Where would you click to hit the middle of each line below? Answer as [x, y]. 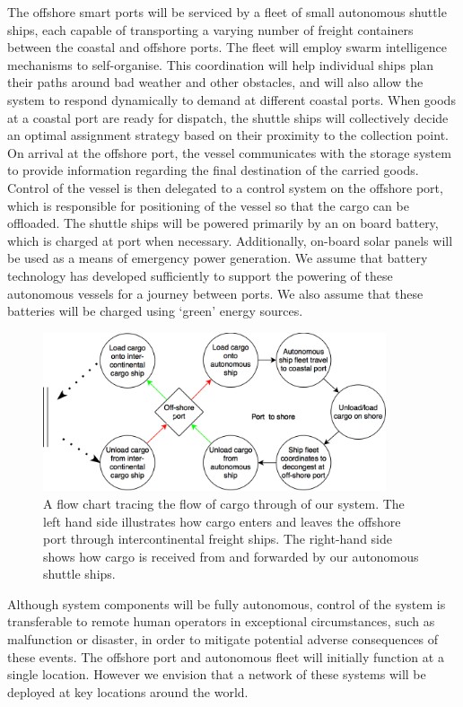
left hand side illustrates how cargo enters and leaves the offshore [222, 521]
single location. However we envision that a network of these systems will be [217, 674]
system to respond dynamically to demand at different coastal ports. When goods [231, 99]
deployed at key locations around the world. [128, 691]
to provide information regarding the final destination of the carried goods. [213, 170]
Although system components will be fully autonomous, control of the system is [227, 603]
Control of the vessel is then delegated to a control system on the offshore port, [225, 187]
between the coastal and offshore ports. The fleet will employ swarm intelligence [227, 47]
